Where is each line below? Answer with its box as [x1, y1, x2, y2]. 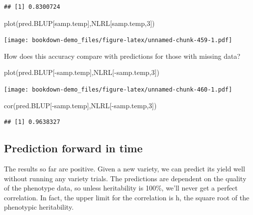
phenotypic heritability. [4, 202, 74, 212]
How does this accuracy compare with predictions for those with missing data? [4, 50, 241, 61]
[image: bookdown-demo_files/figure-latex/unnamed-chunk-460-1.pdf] [4, 86, 232, 94]
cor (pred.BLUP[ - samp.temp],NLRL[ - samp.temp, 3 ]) [4, 100, 157, 110]
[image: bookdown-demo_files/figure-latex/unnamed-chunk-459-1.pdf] [4, 37, 232, 44]
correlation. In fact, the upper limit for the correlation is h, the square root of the [4, 192, 250, 202]
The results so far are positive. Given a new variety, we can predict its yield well [4, 164, 245, 174]
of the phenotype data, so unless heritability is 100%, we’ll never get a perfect [4, 183, 238, 193]
